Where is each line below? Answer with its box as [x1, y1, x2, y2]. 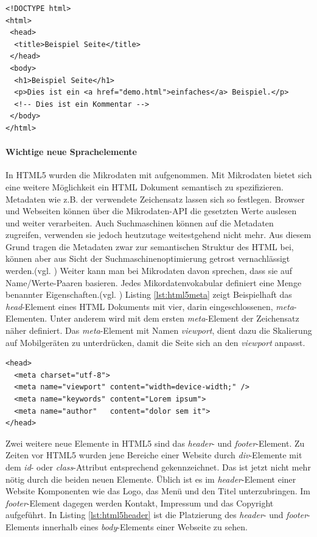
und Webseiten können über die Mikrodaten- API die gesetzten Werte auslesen [5, 204, 297, 217]
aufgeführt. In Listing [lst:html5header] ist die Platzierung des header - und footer [5, 508, 308, 521]
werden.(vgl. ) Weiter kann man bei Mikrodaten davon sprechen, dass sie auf [5, 264, 293, 277]
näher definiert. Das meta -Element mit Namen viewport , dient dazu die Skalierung [5, 324, 312, 337]
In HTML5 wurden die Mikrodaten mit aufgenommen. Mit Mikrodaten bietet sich [5, 168, 312, 181]
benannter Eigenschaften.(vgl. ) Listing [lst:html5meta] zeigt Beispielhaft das [5, 288, 292, 301]
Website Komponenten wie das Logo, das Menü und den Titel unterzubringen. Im [5, 485, 311, 497]
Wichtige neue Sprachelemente [5, 145, 137, 158]
